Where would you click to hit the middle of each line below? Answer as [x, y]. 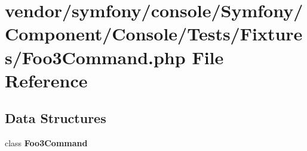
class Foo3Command [46, 143]
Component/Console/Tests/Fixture [154, 34]
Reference [46, 80]
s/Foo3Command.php [95, 57]
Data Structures [56, 118]
